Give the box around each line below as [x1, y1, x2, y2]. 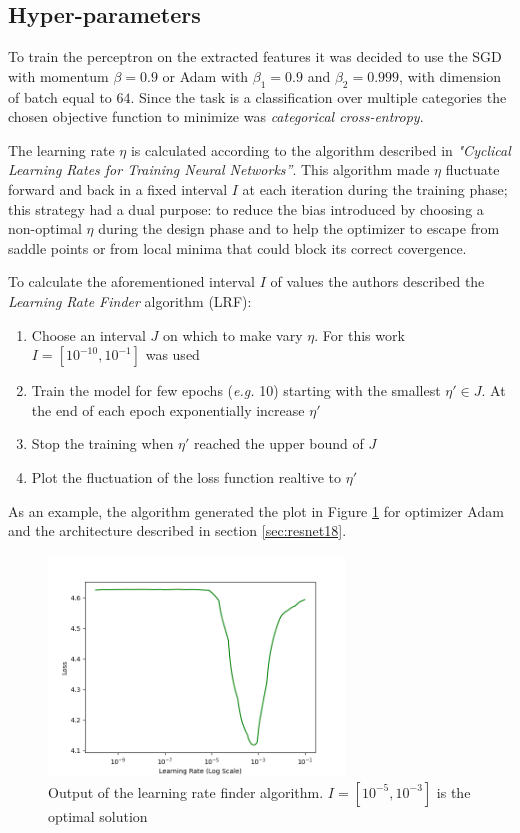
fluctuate [445, 159, 500, 180]
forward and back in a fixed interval [8, 178, 228, 199]
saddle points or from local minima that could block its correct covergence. [8, 237, 467, 258]
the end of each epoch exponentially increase [31, 399, 305, 420]
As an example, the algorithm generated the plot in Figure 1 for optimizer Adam [8, 500, 504, 521]
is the [436, 781, 471, 802]
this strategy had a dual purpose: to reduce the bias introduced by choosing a [8, 198, 484, 219]
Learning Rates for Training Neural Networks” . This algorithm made [8, 159, 430, 180]
